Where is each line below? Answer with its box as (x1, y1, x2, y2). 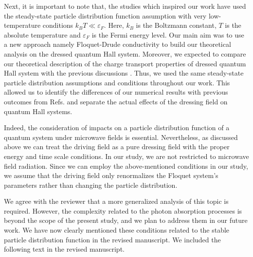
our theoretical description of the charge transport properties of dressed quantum (4, 58, 246, 68)
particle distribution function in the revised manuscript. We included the (4, 234, 221, 244)
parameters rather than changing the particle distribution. (4, 179, 178, 190)
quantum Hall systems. (4, 106, 72, 116)
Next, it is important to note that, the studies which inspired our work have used (4, 1, 246, 11)
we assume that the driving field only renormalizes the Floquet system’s (4, 170, 218, 180)
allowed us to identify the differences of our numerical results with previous (4, 87, 228, 97)
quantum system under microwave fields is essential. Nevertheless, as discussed (4, 132, 238, 142)
